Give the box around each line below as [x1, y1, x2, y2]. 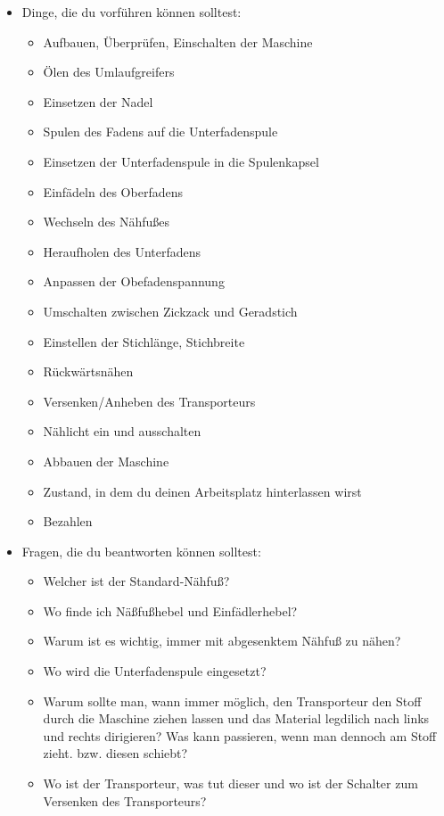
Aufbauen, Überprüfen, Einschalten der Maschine [43, 32, 313, 51]
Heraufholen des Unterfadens [43, 242, 201, 260]
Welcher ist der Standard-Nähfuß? [43, 572, 230, 590]
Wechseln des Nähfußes [43, 212, 169, 231]
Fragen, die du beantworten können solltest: [21, 541, 261, 560]
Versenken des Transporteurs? [43, 791, 207, 810]
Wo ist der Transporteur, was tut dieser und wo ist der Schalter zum [43, 774, 418, 793]
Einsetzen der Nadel [43, 92, 153, 111]
